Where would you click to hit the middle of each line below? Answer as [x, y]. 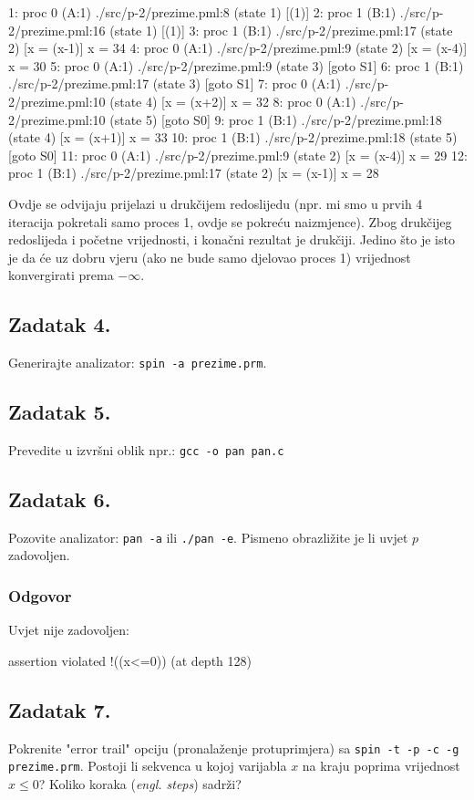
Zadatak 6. [60, 499]
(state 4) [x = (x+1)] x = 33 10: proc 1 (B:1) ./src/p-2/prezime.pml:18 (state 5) [233, 137]
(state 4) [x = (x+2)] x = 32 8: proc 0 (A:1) [233, 101]
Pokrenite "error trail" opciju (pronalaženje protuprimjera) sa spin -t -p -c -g [234, 748]
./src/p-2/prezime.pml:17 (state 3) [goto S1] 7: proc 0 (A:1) [175, 83]
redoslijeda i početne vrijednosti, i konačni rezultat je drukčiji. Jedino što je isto [232, 239]
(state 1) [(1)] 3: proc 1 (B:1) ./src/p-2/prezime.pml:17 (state [281, 30]
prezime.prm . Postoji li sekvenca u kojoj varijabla [148, 766]
